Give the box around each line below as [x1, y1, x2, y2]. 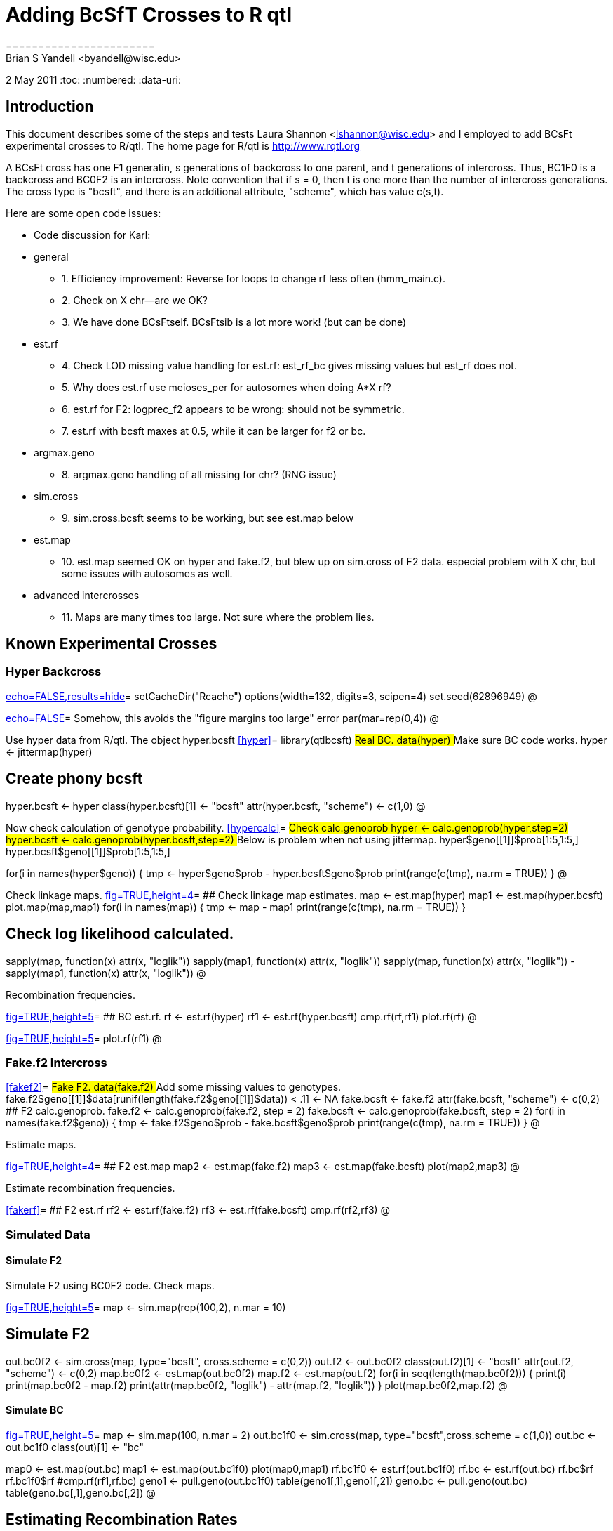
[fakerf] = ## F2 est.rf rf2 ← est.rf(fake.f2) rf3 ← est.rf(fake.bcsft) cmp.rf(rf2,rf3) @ [6, 1204, 391, 1216]
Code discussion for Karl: [34, 228, 151, 241]
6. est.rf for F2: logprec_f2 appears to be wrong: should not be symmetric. [62, 402, 405, 415]
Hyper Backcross [6, 664, 102, 679]
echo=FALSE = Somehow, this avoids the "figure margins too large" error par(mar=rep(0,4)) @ [6, 711, 439, 724]
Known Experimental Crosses [6, 635, 217, 653]
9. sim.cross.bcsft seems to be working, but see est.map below [62, 511, 354, 524]
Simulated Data [6, 1227, 90, 1242]
